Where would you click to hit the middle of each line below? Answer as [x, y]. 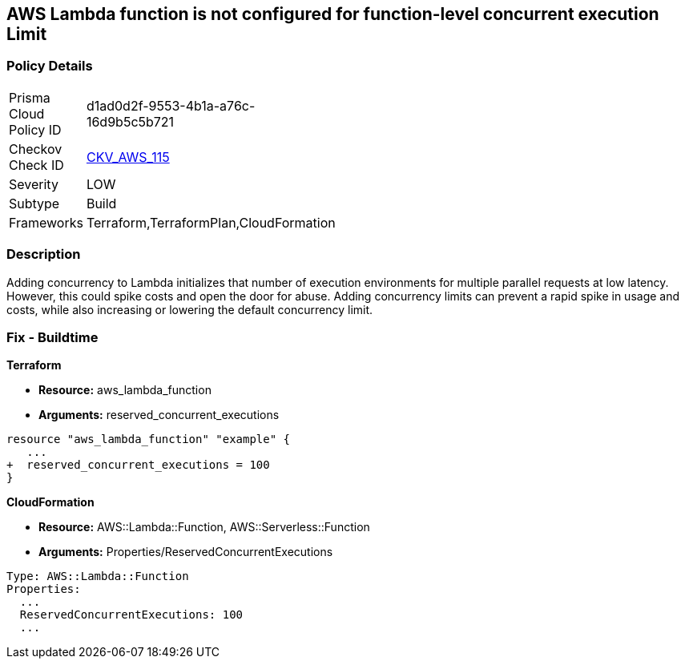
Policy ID [35, 129]
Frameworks [46, 222]
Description [44, 254]
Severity [34, 184]
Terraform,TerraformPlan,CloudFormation [211, 222]
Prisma [30, 97]
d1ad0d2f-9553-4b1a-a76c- [171, 105]
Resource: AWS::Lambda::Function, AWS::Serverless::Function [204, 527]
